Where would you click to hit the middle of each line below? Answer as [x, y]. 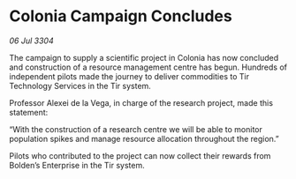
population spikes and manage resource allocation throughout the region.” [144, 138]
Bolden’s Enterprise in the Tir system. [77, 165]
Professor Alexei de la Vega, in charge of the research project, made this [141, 102]
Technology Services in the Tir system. [80, 86]
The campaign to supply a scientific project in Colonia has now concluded [144, 57]
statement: [29, 112]
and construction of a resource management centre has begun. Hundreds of [148, 67]
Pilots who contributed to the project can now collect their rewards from [140, 155]
